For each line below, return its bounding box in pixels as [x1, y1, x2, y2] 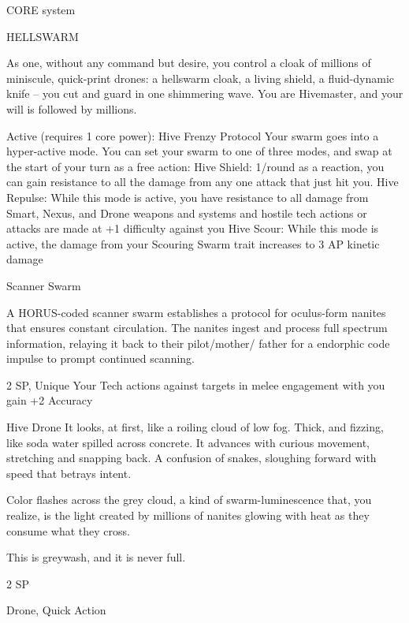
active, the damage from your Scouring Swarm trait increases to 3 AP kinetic [6, 235, 380, 252]
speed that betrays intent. [6, 464, 132, 481]
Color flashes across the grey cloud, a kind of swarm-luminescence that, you [6, 491, 372, 508]
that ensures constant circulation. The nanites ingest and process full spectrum [6, 319, 388, 336]
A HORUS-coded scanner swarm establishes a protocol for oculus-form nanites [6, 304, 386, 320]
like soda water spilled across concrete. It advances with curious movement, [6, 434, 370, 450]
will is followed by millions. [6, 100, 137, 117]
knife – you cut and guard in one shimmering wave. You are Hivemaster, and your [6, 85, 403, 102]
